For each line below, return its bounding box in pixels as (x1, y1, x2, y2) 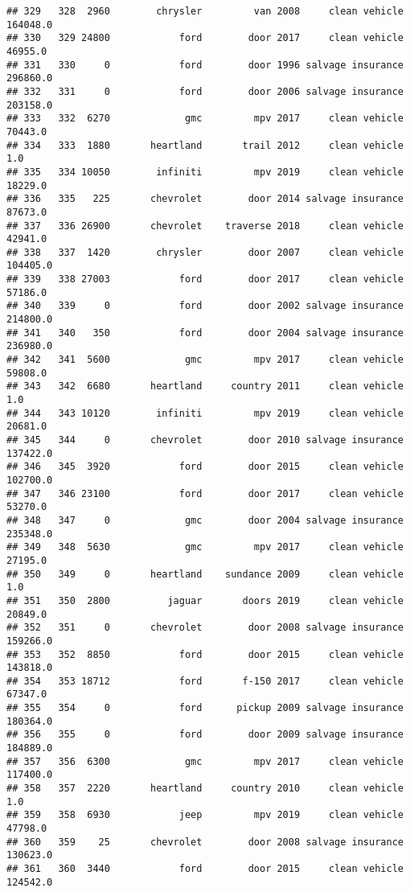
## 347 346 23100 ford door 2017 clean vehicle (6, 487, 404, 499)
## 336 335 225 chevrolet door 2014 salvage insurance (6, 193, 404, 205)
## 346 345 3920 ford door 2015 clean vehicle (6, 461, 404, 473)
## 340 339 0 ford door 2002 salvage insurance (6, 300, 404, 312)
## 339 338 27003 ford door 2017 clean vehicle (6, 273, 404, 286)
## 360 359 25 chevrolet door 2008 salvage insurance (6, 836, 404, 848)
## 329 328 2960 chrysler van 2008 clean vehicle (6, 6, 404, 17)
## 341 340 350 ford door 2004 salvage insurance (6, 327, 404, 339)
